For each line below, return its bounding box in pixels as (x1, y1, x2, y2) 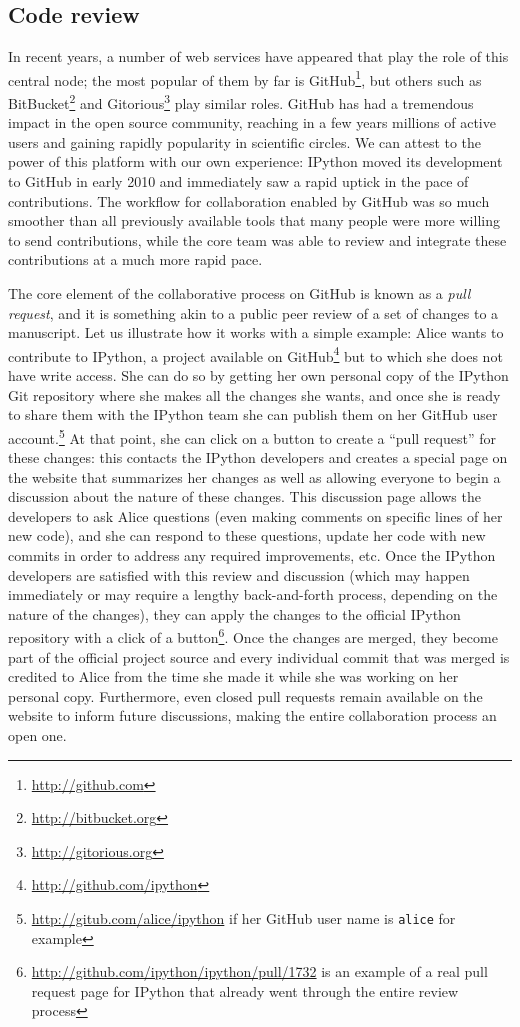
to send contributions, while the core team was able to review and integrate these (8, 229, 507, 250)
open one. (8, 725, 67, 746)
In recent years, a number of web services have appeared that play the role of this (8, 46, 509, 67)
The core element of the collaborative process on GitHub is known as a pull (8, 283, 471, 304)
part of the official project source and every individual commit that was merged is (8, 646, 510, 667)
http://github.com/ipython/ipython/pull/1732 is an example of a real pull (31, 961, 488, 982)
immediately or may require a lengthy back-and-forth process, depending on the (8, 584, 498, 605)
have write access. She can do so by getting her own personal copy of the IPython (8, 365, 509, 386)
